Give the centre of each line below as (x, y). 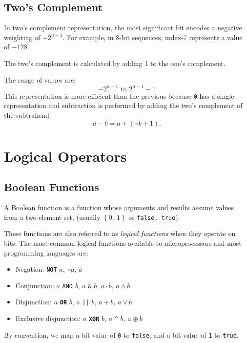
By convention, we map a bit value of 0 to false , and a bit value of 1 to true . (121, 334)
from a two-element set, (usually (52, 217)
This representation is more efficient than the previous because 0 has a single (119, 96)
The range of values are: (40, 79)
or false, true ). (154, 217)
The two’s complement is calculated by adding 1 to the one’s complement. (115, 63)
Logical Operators (65, 156)
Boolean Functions (51, 187)
